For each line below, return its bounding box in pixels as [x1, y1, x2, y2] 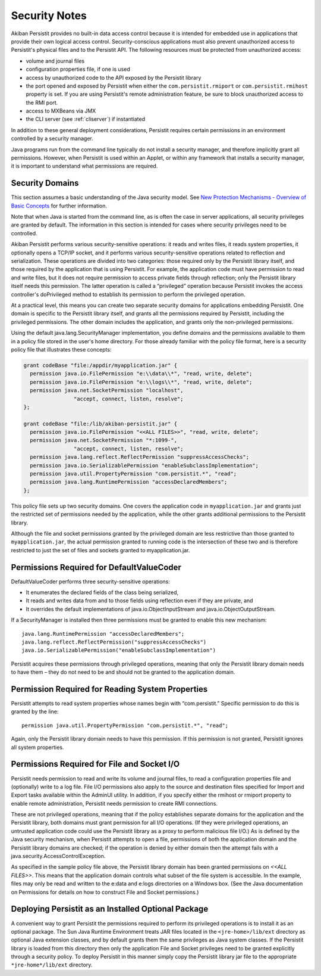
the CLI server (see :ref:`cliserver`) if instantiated [26, 116, 146, 123]
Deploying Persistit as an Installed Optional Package [11, 904, 209, 914]
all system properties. [11, 744, 64, 751]
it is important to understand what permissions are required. [11, 163, 158, 170]
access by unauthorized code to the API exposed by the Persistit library [26, 74, 202, 81]
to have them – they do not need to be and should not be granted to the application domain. [11, 669, 235, 676]
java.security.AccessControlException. [11, 853, 106, 860]
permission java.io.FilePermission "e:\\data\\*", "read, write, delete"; [30, 370, 253, 377]
